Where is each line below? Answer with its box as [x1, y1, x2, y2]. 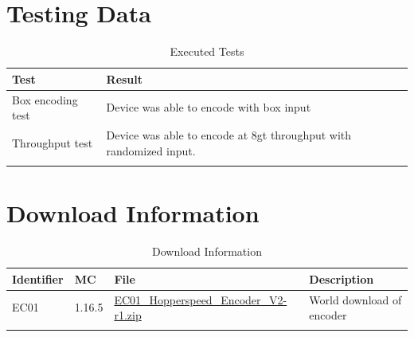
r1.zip [114, 307, 142, 323]
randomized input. [106, 142, 196, 159]
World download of [309, 291, 402, 308]
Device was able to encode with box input [106, 99, 311, 116]
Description [309, 270, 374, 287]
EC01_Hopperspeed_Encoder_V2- [114, 291, 287, 308]
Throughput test [12, 134, 93, 151]
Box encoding [12, 91, 78, 108]
